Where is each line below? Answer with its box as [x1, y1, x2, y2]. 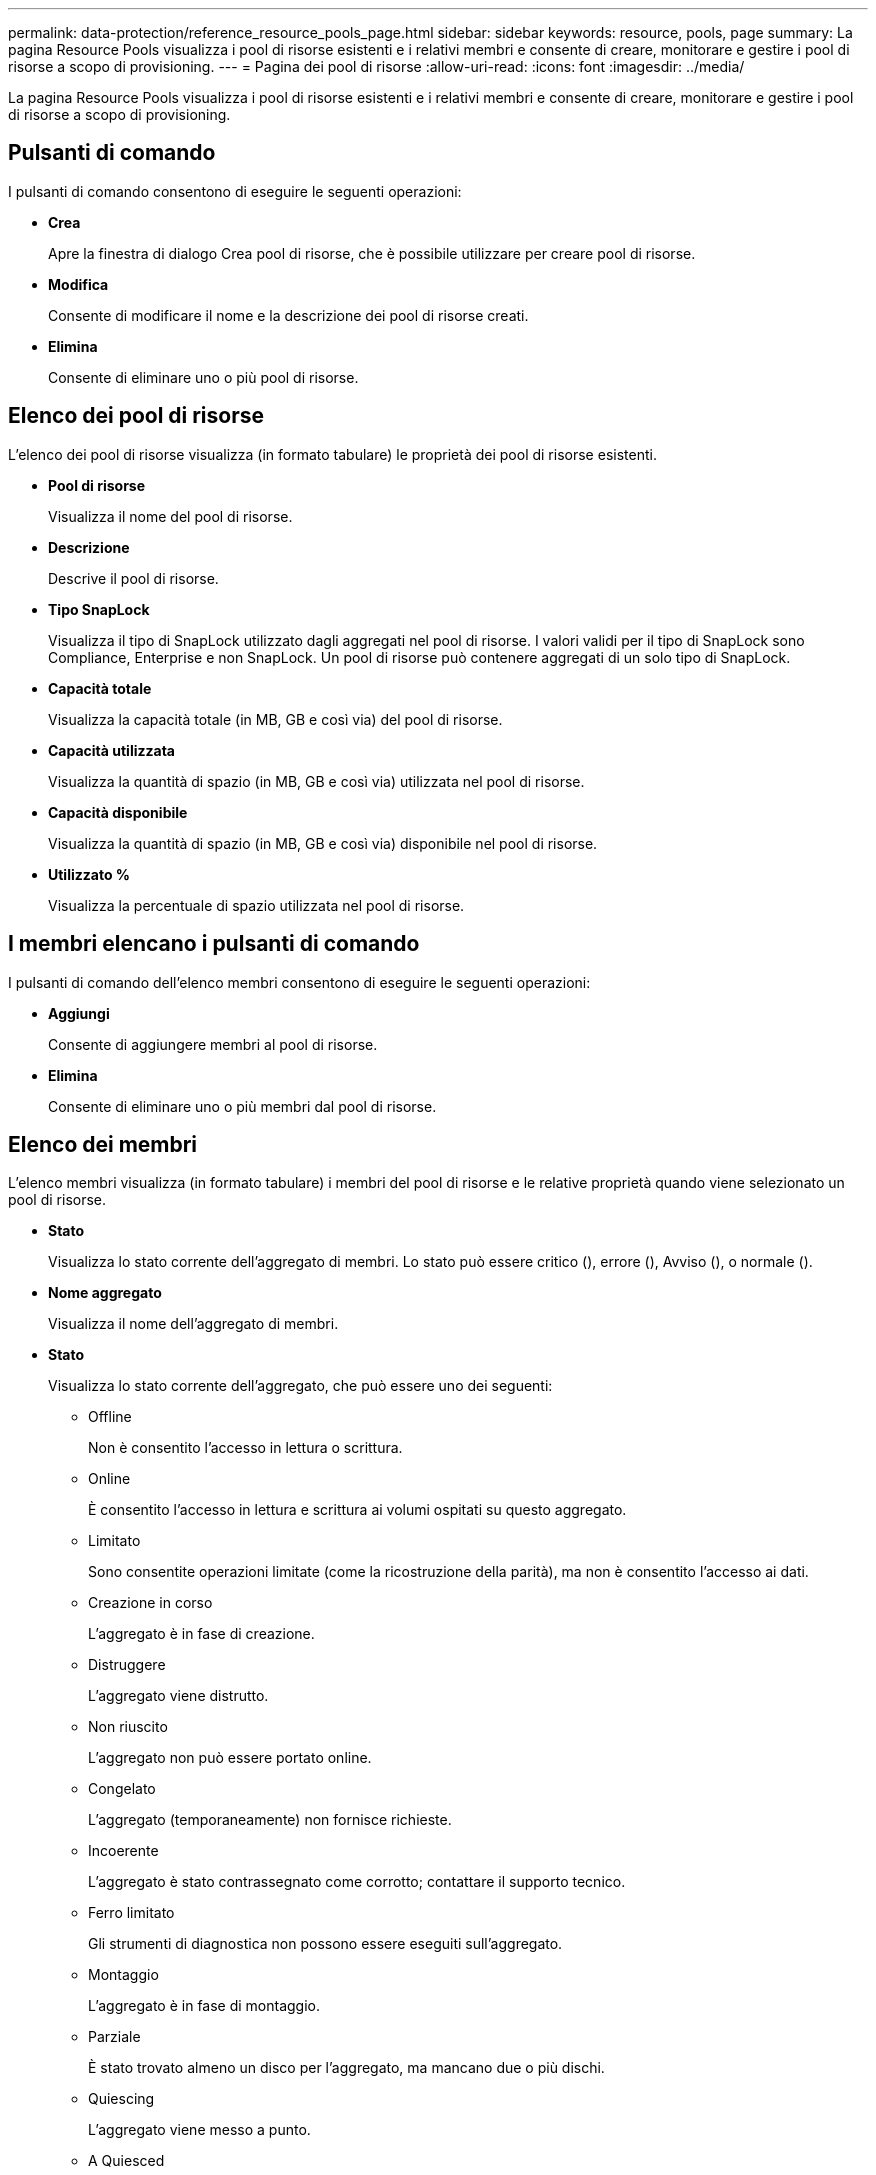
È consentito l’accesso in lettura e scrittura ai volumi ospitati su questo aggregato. [88, 1501, 627, 1519]
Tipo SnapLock [48, 600, 150, 618]
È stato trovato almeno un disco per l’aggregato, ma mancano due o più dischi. [88, 2059, 605, 2077]
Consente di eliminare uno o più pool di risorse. [48, 368, 359, 386]
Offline [88, 1408, 132, 1426]
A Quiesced [88, 2152, 165, 2170]
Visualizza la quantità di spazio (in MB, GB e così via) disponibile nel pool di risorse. [48, 834, 598, 852]
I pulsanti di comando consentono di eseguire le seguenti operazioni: [8, 182, 462, 200]
